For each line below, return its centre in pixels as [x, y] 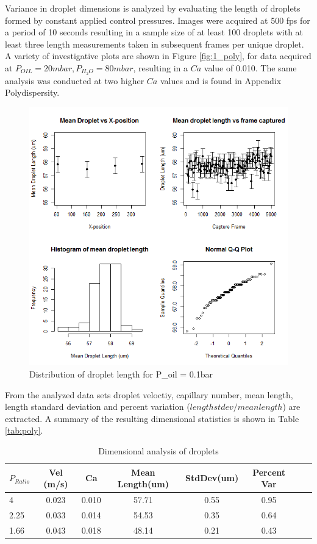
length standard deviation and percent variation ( [98, 406]
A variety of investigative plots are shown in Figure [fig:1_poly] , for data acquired [158, 56]
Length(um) [143, 484]
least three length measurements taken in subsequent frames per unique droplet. [155, 44]
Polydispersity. [32, 92]
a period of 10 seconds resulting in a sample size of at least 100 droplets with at [154, 32]
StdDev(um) [212, 478]
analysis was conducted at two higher [75, 80]
